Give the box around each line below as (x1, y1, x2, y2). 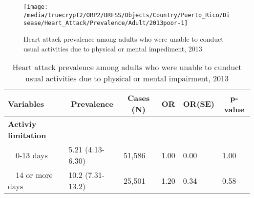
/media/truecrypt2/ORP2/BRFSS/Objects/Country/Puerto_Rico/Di (23, 11, 230, 19)
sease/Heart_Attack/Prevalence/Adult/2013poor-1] (23, 20, 188, 27)
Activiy (8, 118, 37, 130)
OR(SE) (183, 98, 215, 109)
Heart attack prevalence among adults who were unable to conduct (23, 33, 224, 44)
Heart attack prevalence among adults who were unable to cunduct (12, 61, 242, 73)
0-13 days (16, 149, 48, 161)
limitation (8, 129, 46, 141)
